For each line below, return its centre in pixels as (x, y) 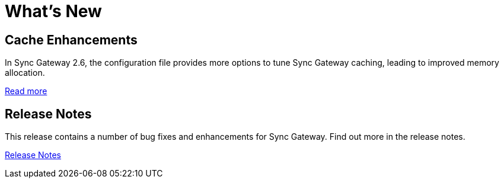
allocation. (25, 73)
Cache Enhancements (71, 40)
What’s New (53, 11)
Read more (26, 91)
